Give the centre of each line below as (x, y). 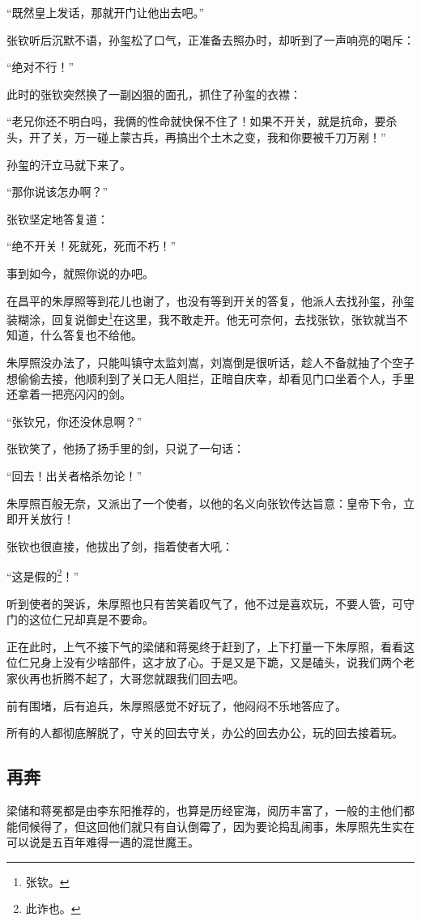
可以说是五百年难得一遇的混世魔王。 (103, 842)
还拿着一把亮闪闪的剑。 (69, 394)
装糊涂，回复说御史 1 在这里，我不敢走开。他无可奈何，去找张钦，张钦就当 (202, 318)
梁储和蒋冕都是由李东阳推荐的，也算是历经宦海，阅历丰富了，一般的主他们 (205, 810)
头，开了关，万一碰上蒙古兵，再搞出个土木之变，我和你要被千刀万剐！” (196, 136)
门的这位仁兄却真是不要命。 (80, 619)
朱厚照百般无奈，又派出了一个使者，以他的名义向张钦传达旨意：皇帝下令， (205, 503)
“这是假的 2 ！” (43, 575)
